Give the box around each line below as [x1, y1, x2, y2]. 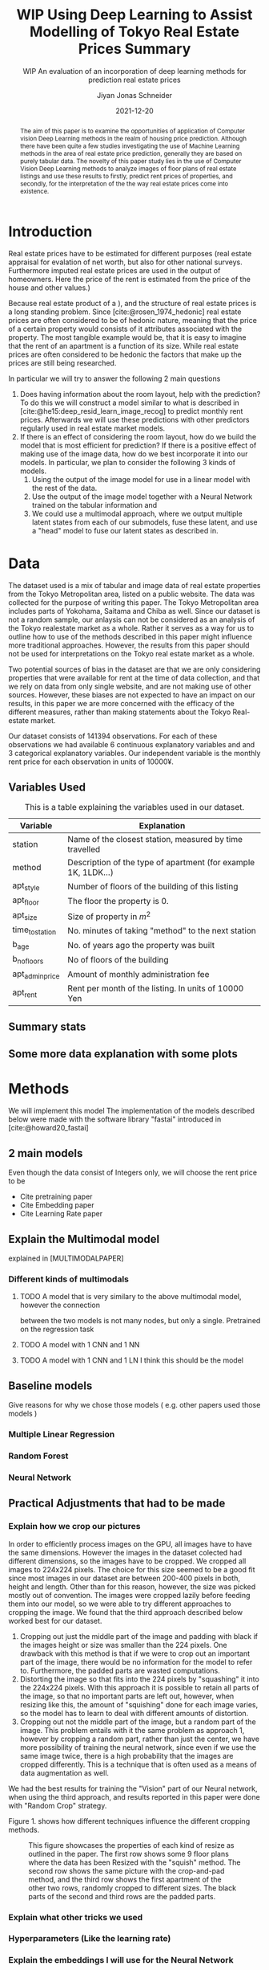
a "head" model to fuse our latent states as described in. [31, 526, 219, 536]
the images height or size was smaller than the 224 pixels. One [19, 1640, 227, 1649]
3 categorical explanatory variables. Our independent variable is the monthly [8, 749, 261, 758]
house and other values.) [8, 283, 90, 292]
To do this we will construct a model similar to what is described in [19, 398, 239, 407]
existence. [19, 186, 50, 195]
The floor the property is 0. [67, 896, 170, 907]
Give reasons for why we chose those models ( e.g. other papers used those [8, 1400, 261, 1410]
